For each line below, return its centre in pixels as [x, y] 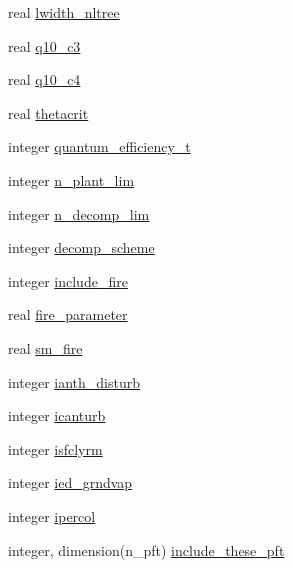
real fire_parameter [68, 314]
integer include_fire [68, 280]
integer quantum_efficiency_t [99, 146]
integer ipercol [52, 515]
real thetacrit [48, 112]
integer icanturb [57, 415]
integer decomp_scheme [81, 247]
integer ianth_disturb [74, 381]
